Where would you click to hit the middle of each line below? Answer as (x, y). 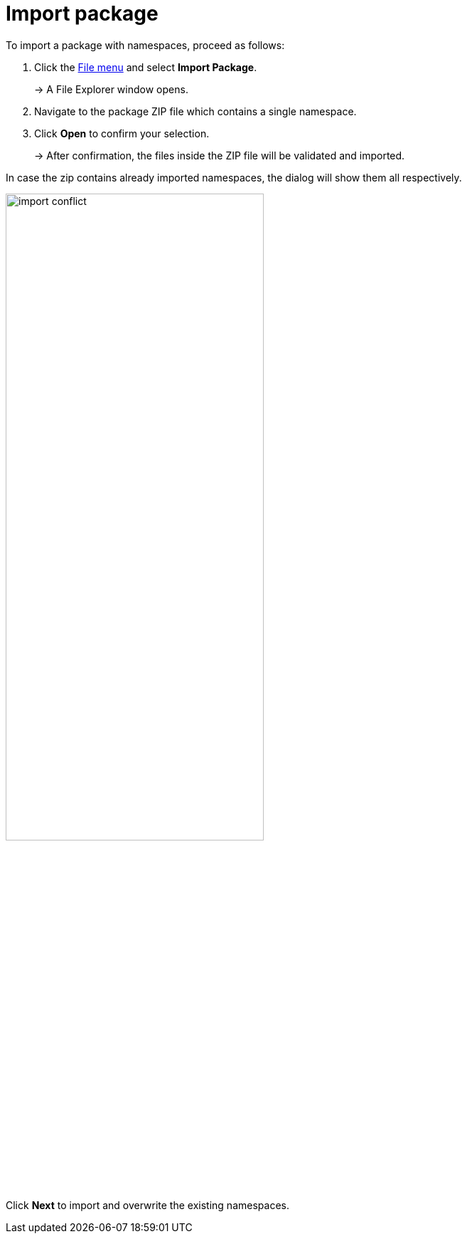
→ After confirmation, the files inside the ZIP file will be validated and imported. (220, 155)
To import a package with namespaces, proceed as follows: (145, 45)
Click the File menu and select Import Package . (146, 67)
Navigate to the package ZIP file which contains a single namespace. (195, 111)
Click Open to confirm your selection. (122, 133)
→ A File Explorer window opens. (111, 89)
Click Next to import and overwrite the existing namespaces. (147, 1205)
